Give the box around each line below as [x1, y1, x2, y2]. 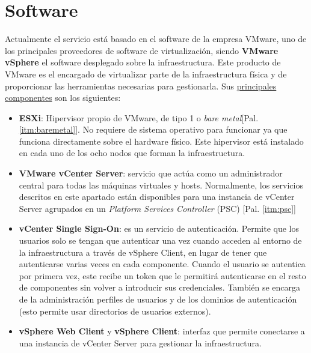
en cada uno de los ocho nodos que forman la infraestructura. [19, 146, 245, 159]
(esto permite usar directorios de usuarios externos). [19, 304, 211, 317]
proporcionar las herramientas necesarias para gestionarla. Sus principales [5, 79, 277, 92]
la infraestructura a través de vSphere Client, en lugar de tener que [19, 246, 267, 258]
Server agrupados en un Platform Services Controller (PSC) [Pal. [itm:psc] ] [19, 202, 296, 214]
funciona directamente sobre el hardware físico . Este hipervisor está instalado [19, 134, 304, 147]
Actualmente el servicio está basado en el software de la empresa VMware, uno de [5, 32, 307, 45]
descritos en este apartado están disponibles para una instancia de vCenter [19, 190, 295, 203]
